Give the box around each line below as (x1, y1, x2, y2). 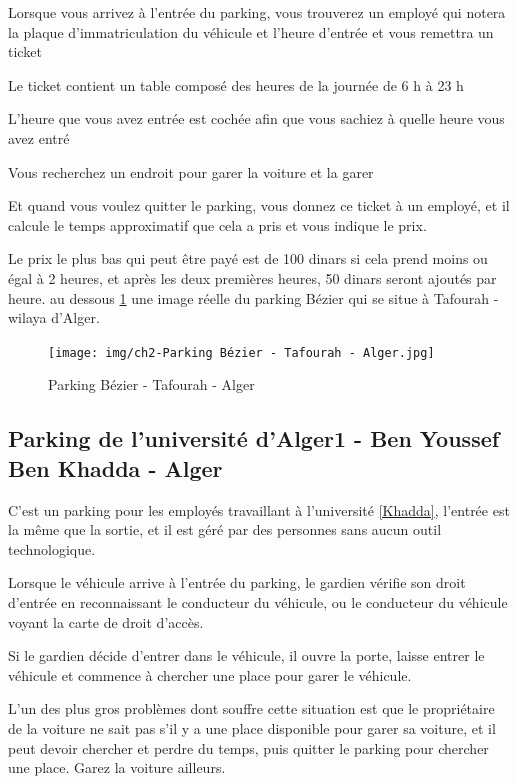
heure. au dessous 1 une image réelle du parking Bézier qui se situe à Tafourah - (8, 287, 499, 308)
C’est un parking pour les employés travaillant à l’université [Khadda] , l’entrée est (8, 499, 510, 520)
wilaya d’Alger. (8, 307, 100, 328)
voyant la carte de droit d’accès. (8, 611, 204, 632)
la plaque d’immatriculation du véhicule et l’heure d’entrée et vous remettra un (8, 21, 494, 42)
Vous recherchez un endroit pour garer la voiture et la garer (8, 161, 374, 182)
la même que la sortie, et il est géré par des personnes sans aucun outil (8, 519, 442, 540)
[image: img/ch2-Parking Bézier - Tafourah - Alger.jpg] (48, 345, 435, 360)
